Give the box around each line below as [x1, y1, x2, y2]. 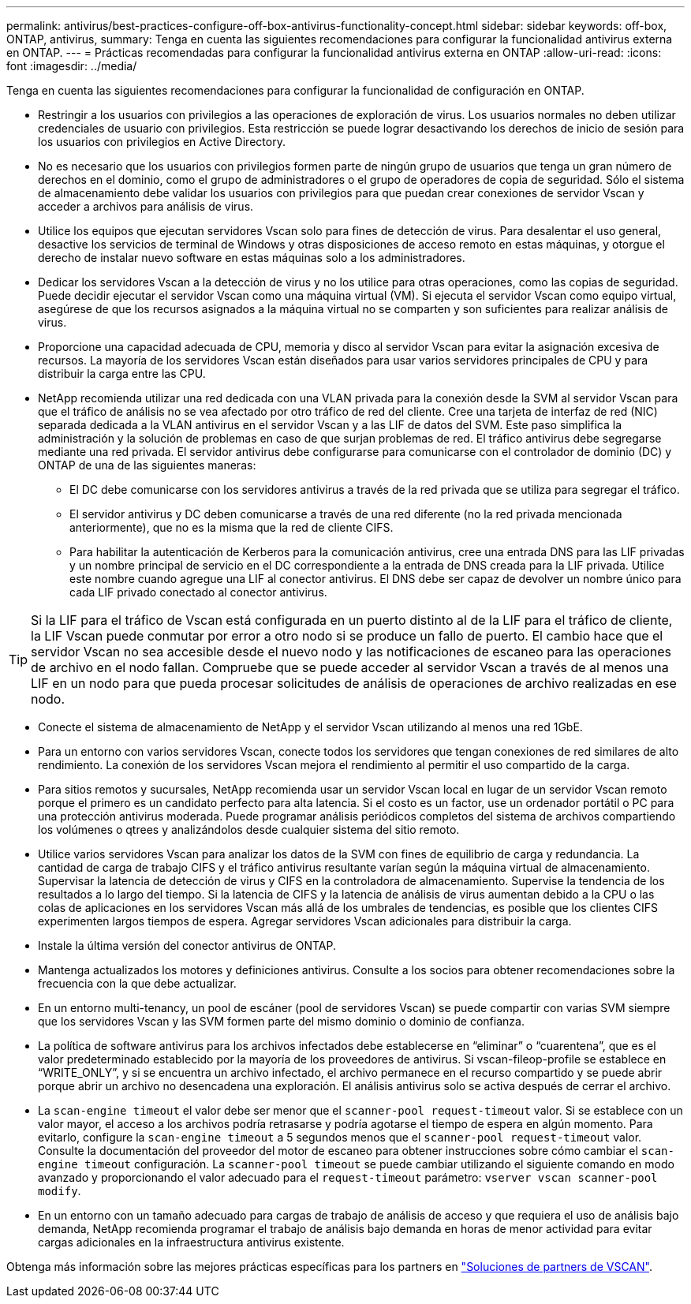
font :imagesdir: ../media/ [6, 59, 137, 73]
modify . [38, 1184, 81, 1198]
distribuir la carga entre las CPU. [38, 367, 206, 380]
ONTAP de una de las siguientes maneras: [38, 458, 256, 472]
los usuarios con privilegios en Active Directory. [38, 135, 286, 148]
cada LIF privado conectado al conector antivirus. [69, 585, 327, 599]
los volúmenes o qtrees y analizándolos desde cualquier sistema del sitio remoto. [38, 823, 460, 836]
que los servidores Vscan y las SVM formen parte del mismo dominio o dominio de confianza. [38, 1014, 525, 1028]
